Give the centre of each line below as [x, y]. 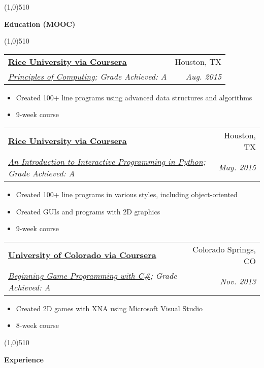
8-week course [37, 325]
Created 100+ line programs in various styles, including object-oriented [127, 194]
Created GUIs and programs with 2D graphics [88, 211]
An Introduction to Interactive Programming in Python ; [107, 161]
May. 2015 [237, 167]
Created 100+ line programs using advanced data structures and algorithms [134, 97]
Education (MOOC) [40, 24]
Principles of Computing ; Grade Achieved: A [88, 76]
